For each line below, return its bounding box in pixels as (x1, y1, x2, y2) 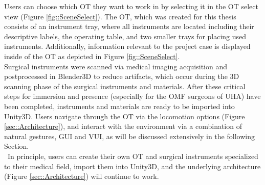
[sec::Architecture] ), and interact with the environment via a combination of (4, 121, 242, 131)
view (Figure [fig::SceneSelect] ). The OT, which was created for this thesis (4, 11, 236, 21)
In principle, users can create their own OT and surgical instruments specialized (7, 150, 258, 161)
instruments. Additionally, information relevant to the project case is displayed (4, 41, 251, 51)
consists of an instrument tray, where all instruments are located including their (4, 21, 254, 32)
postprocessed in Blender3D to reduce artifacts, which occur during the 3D (4, 71, 239, 82)
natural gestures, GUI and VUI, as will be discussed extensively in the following (4, 130, 255, 141)
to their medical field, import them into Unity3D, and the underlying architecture (4, 161, 261, 171)
